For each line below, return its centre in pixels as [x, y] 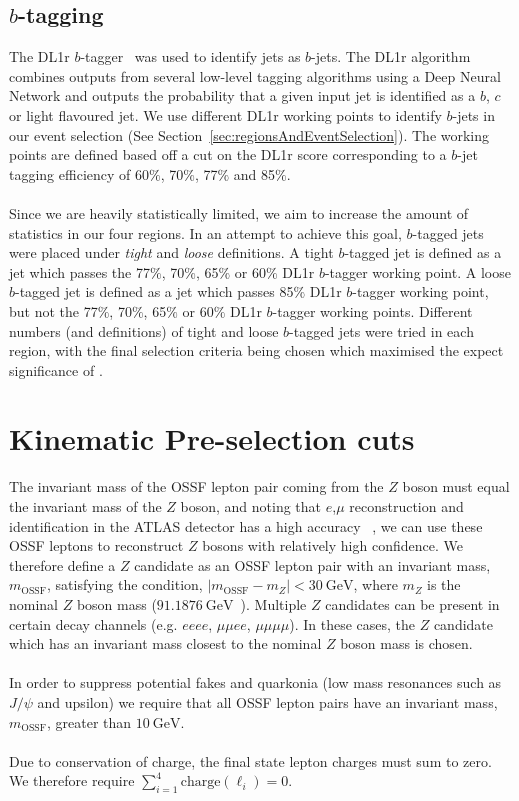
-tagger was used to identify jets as [190, 56]
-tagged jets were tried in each [381, 330]
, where [375, 584]
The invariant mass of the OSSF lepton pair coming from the [196, 486]
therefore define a [62, 564]
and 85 [254, 173]
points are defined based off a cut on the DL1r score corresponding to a [228, 154]
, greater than [89, 721]
